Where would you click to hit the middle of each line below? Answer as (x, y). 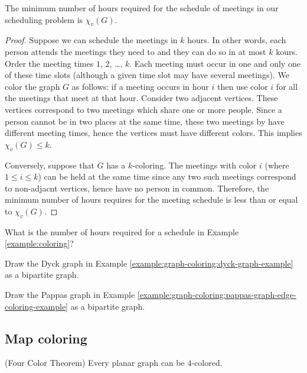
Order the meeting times (49, 63)
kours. (287, 51)
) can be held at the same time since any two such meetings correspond (167, 176)
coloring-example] (36, 306)
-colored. (207, 363)
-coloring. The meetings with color (195, 165)
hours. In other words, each (237, 40)
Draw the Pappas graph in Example (70, 295)
